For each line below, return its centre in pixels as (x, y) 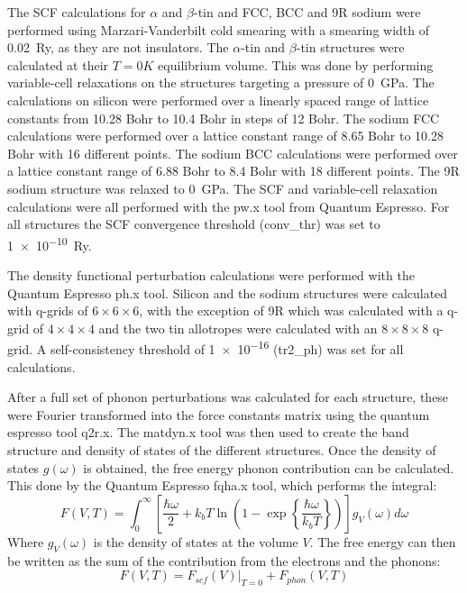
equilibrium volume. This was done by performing (296, 64)
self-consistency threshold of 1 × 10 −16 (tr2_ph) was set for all (227, 347)
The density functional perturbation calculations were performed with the (211, 274)
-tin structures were (350, 47)
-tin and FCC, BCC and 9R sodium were (307, 12)
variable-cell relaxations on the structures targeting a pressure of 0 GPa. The (221, 82)
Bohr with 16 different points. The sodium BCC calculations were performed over (233, 153)
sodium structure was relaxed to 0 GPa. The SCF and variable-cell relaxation (223, 188)
